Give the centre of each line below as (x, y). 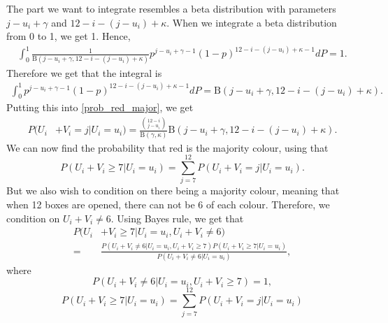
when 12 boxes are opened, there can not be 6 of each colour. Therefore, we (168, 204)
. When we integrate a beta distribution (252, 22)
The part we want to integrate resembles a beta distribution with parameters (171, 8)
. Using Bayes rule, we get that (177, 218)
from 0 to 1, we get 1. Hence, (69, 36)
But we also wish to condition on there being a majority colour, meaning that (173, 191)
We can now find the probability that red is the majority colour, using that (167, 147)
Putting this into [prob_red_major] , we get (100, 107)
